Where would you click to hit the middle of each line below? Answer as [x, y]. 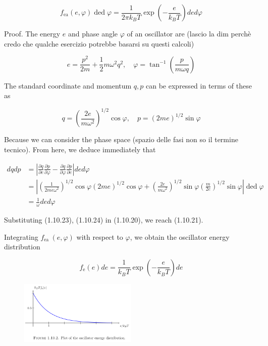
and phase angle [93, 33]
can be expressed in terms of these [199, 85]
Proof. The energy [32, 33]
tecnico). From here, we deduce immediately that [80, 149]
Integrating [21, 236]
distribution [22, 247]
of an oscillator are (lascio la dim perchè [189, 33]
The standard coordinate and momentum [68, 85]
